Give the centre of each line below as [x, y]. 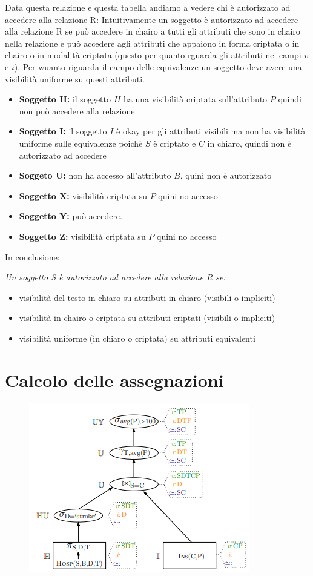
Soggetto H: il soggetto [65, 99]
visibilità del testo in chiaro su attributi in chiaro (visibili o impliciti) [147, 297]
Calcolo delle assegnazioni [114, 379]
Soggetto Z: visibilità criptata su [82, 236]
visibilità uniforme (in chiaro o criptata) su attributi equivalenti [137, 338]
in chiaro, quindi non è [249, 143]
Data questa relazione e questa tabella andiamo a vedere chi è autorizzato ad [148, 7]
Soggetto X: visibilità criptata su [83, 195]
